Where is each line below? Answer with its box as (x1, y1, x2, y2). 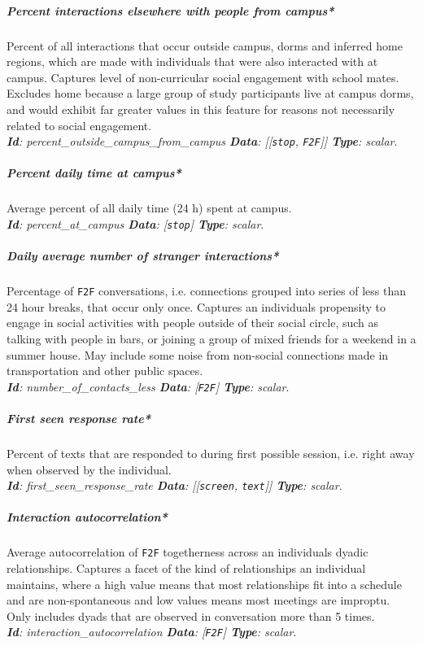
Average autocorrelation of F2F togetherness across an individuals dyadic (7, 543, 368, 561)
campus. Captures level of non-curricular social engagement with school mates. (7, 68, 399, 85)
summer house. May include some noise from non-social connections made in (7, 346, 389, 363)
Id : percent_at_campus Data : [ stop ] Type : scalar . (7, 215, 264, 232)
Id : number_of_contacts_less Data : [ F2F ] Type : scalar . (7, 378, 290, 395)
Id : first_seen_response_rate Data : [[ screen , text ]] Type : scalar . (7, 477, 342, 494)
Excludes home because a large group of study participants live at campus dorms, (7, 85, 414, 102)
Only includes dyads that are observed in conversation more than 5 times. (7, 607, 375, 624)
